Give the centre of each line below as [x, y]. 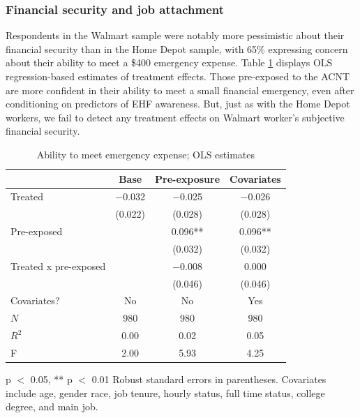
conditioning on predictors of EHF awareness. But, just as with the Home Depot [178, 104]
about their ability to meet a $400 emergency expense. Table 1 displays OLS [169, 62]
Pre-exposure [188, 178]
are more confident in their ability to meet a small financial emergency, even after [180, 90]
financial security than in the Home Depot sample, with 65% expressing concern [177, 48]
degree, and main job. [52, 406]
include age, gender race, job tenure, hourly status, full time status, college [165, 393]
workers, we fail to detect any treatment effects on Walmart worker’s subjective [175, 117]
